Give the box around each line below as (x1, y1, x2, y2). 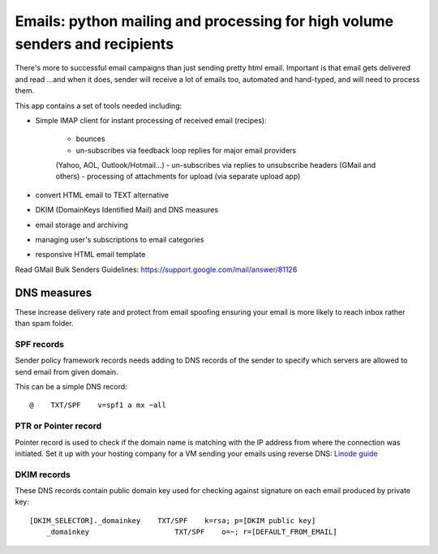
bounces (75, 134, 105, 144)
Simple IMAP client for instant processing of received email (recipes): (35, 115, 267, 125)
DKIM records (15, 469, 71, 480)
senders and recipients (15, 35, 174, 53)
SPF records (15, 338, 65, 350)
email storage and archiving (35, 220, 129, 230)
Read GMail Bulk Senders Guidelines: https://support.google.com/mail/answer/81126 (15, 264, 298, 274)
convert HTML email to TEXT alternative (35, 190, 170, 200)
